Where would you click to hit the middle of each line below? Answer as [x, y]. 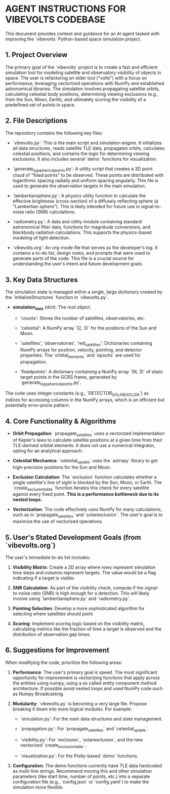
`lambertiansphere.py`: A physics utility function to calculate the [79, 196]
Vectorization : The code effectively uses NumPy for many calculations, [87, 509]
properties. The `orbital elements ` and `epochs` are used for [80, 356]
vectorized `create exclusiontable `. [53, 746]
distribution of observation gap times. [52, 634]
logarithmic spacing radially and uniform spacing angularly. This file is [85, 181]
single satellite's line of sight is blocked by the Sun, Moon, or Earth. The [87, 482]
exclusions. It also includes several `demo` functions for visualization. [85, 159]
